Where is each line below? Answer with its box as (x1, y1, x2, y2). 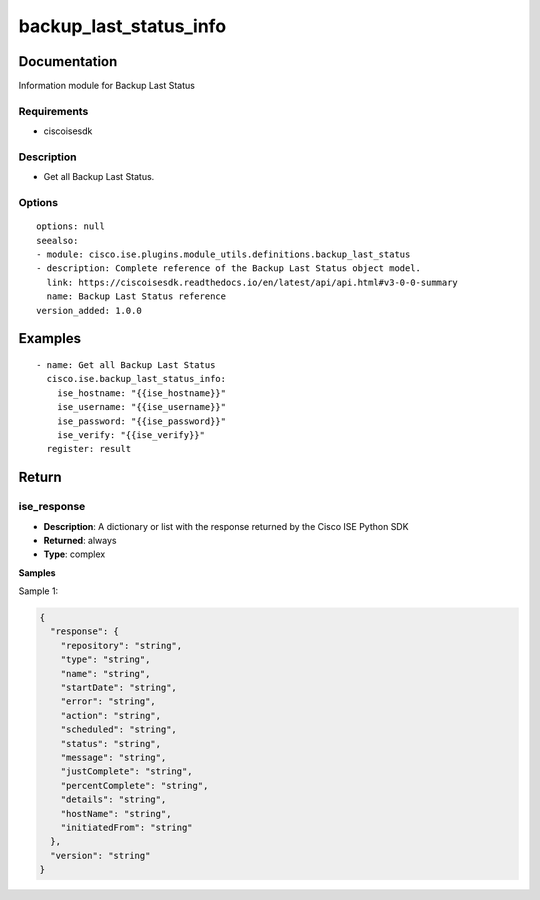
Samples (18, 566, 56, 579)
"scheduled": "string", (60, 724, 177, 735)
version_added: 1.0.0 (36, 305, 142, 316)
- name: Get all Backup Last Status (36, 360, 216, 371)
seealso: (36, 235, 79, 246)
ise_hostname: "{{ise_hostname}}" (56, 387, 227, 399)
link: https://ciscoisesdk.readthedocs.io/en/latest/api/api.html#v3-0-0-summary (46, 276, 459, 288)
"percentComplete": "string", (60, 780, 209, 791)
